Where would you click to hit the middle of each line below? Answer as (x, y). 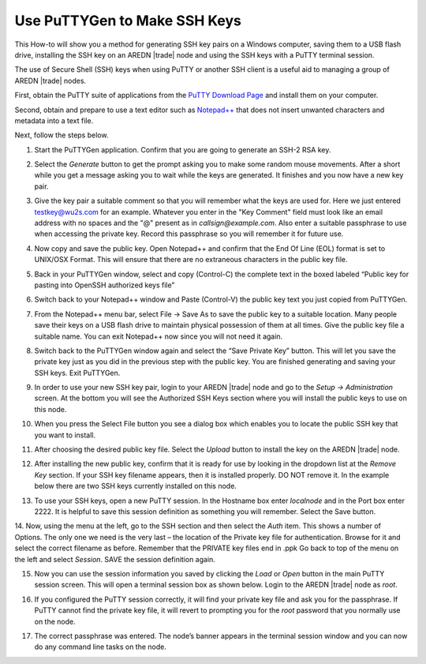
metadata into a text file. (54, 120)
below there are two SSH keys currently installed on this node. (135, 486)
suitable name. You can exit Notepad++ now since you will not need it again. (159, 336)
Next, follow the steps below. (62, 135)
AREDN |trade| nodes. (50, 81)
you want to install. (65, 435)
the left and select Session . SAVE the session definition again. (115, 559)
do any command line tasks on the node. (101, 647)
